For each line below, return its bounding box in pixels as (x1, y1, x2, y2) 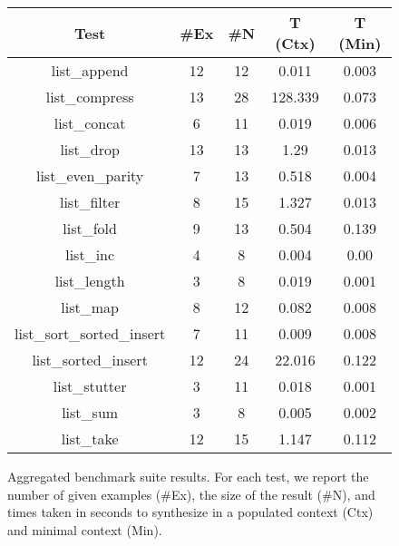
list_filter (59, 191, 121, 212)
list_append (51, 60, 129, 81)
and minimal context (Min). (7, 520, 162, 539)
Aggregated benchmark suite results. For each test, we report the (7, 467, 369, 485)
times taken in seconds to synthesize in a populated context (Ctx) (7, 502, 374, 522)
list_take (61, 428, 119, 449)
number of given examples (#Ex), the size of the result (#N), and (7, 484, 375, 503)
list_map (61, 297, 119, 317)
